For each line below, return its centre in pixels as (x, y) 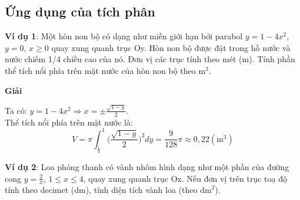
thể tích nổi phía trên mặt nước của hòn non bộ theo (100, 70)
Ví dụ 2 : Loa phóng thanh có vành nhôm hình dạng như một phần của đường (147, 166)
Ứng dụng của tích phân (80, 11)
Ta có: (16, 110)
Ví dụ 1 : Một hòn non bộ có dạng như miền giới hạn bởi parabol (124, 36)
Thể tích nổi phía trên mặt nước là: (69, 122)
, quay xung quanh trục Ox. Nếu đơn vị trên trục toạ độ (185, 178)
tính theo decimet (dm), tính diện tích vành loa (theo (101, 190)
